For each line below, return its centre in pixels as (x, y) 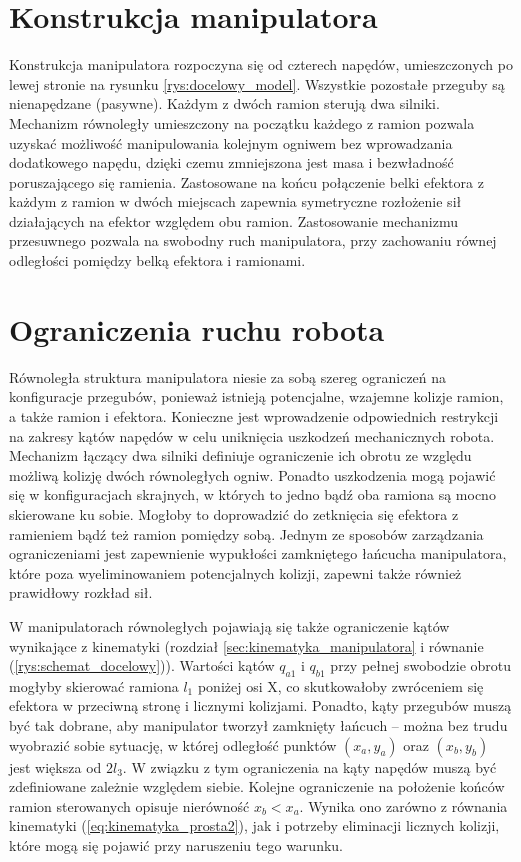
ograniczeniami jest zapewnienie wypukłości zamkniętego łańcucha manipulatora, (258, 553)
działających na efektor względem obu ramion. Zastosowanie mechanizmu (234, 220)
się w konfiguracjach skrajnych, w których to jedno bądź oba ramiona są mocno (252, 494)
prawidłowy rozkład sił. (81, 592)
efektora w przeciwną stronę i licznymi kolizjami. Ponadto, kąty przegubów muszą (260, 705)
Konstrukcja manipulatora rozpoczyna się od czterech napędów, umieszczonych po (261, 64)
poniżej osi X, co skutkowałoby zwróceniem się (340, 685)
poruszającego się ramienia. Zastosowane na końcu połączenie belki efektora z (246, 181)
